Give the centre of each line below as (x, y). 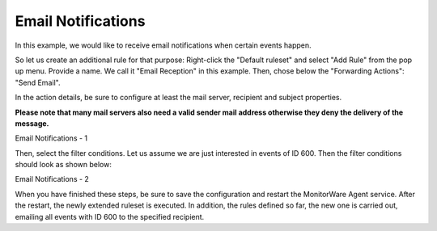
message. (32, 123)
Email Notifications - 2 (52, 179)
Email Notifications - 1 (51, 138)
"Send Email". (38, 82)
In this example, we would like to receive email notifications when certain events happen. (163, 45)
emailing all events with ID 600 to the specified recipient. (110, 216)
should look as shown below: (64, 165)
